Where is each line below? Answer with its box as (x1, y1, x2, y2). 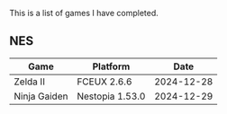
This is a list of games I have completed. (9, 8, 159, 18)
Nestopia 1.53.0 (76, 90, 146, 102)
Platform (92, 60, 131, 73)
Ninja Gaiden (14, 90, 68, 102)
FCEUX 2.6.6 (76, 75, 132, 88)
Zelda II (14, 75, 45, 88)
